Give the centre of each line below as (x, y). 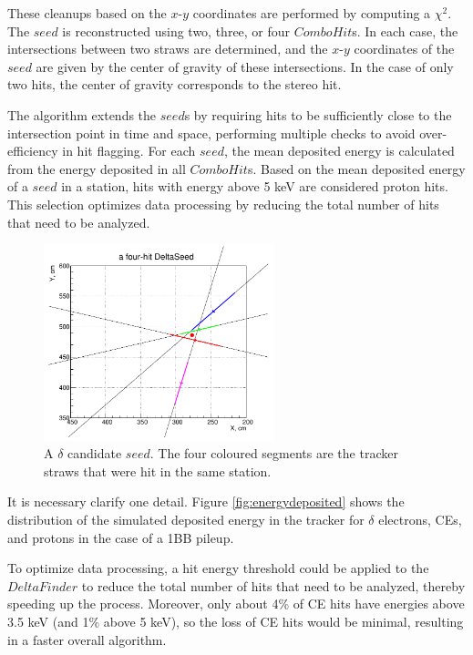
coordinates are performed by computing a (312, 13)
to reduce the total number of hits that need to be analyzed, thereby (273, 585)
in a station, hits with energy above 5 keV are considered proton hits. (255, 186)
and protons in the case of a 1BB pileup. (121, 537)
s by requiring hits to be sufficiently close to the (318, 114)
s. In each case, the (405, 31)
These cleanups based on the (87, 13)
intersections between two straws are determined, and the (168, 49)
